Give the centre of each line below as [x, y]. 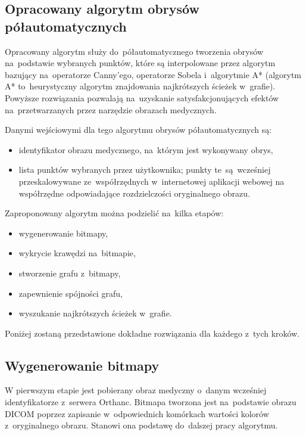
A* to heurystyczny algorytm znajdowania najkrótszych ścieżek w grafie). [140, 86]
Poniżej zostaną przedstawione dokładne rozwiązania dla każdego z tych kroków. [152, 333]
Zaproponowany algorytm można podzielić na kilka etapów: [114, 213]
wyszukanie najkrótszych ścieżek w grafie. [95, 313]
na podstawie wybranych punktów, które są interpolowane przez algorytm [140, 63]
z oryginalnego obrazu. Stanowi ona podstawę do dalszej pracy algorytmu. [141, 425]
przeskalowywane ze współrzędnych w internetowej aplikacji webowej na [152, 181]
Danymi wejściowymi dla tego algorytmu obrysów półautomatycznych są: [138, 130]
